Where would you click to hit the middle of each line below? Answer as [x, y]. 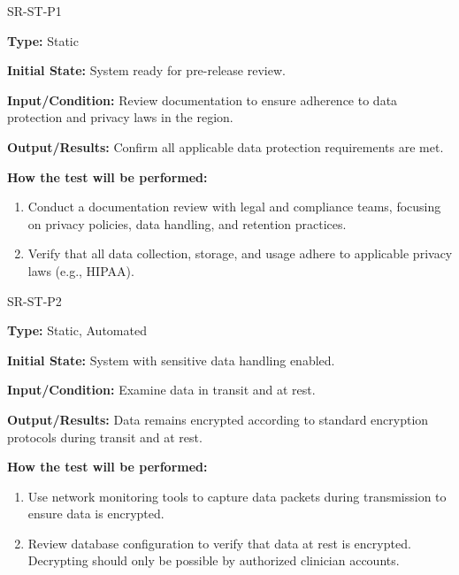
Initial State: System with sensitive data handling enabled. [171, 360]
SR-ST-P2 [34, 300]
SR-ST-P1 [34, 11]
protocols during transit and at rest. [105, 437]
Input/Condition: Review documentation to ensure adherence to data [203, 100]
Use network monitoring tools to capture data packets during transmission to [237, 496]
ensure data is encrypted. [96, 514]
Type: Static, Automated [77, 330]
